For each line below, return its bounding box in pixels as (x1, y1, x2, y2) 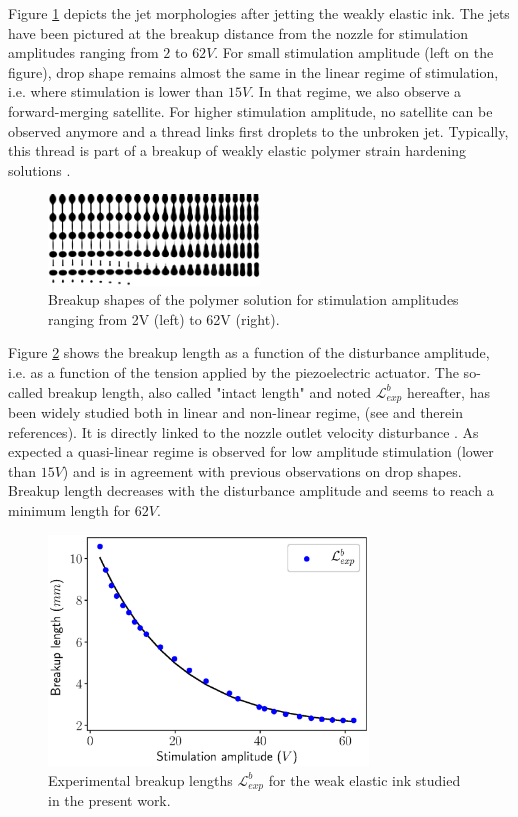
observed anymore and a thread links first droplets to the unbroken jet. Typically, (8, 120, 509, 141)
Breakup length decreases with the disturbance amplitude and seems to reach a (8, 480, 494, 501)
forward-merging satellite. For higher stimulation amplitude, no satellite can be (8, 100, 493, 121)
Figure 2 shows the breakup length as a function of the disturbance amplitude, (8, 342, 490, 363)
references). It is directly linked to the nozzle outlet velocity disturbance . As (8, 421, 479, 442)
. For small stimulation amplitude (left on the (214, 42, 494, 63)
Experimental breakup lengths (48, 769, 233, 790)
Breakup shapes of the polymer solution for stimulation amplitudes (48, 289, 459, 310)
